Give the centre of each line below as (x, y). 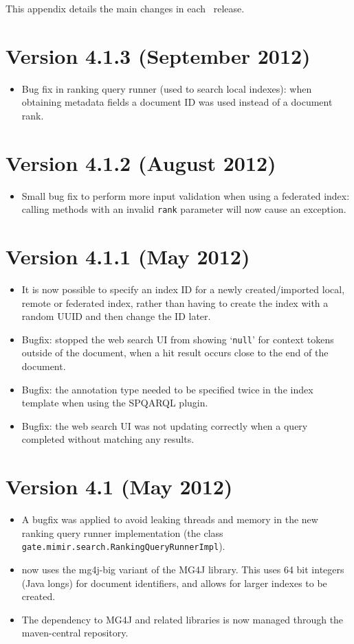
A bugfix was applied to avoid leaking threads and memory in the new (170, 519)
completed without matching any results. (108, 439)
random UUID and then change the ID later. (116, 316)
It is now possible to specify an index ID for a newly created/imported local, (183, 289)
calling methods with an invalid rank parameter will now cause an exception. (184, 209)
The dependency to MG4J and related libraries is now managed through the (182, 619)
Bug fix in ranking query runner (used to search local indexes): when (167, 88)
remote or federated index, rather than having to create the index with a (175, 302)
